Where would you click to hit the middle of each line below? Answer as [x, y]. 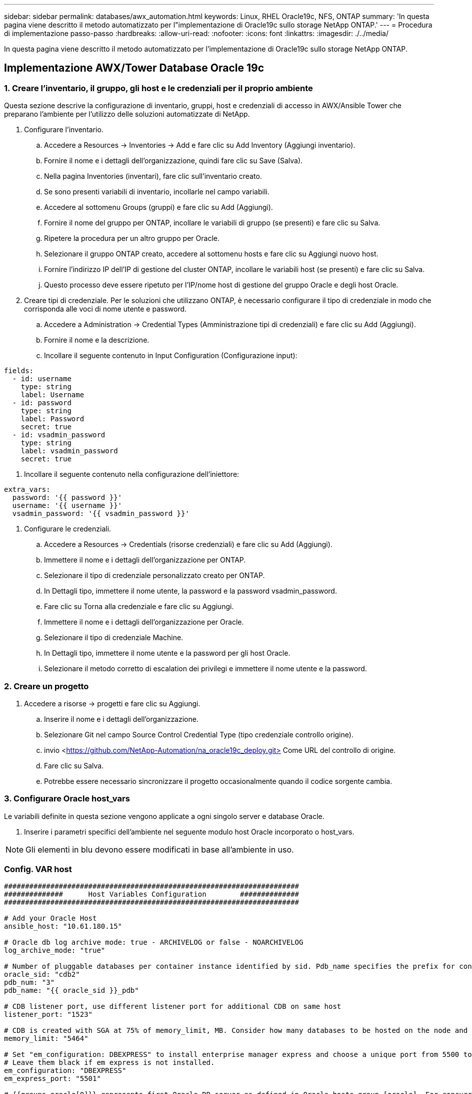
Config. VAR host [38, 869]
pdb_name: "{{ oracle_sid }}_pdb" [71, 991]
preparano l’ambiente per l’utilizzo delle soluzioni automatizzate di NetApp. [127, 114]
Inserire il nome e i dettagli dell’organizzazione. [121, 719]
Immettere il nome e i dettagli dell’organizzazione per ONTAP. [145, 560]
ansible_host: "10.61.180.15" [63, 926]
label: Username [52, 395]
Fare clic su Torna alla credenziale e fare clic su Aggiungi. [139, 607]
